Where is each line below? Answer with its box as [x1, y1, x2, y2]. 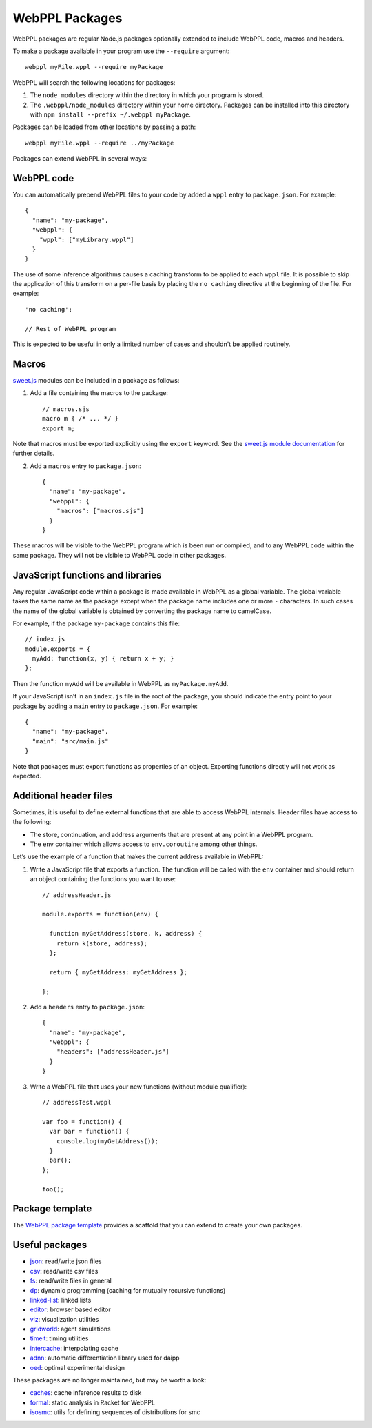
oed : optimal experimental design [30, 1363, 125, 1371]
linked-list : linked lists [30, 1296, 92, 1304]
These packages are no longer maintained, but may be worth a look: [12, 1376, 207, 1385]
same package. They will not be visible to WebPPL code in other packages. [12, 551, 227, 559]
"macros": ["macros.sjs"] [56, 507, 145, 515]
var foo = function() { [42, 1118, 123, 1125]
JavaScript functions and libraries [12, 569, 162, 581]
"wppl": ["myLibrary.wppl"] [39, 235, 134, 243]
